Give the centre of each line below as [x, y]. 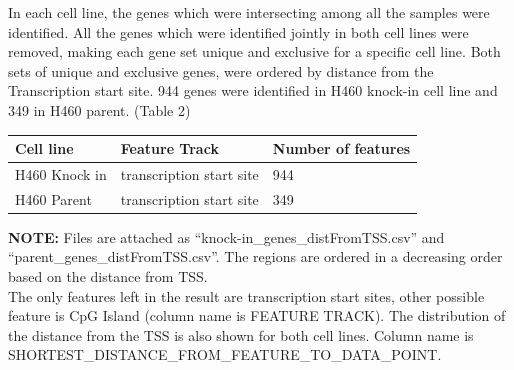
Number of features [341, 148]
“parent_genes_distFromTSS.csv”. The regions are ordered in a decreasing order [255, 256]
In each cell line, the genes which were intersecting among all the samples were [249, 12]
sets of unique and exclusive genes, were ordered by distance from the [221, 70]
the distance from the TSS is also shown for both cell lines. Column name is [241, 334]
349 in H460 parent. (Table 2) [99, 109]
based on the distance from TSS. [108, 276]
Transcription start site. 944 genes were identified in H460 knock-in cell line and [253, 90]
